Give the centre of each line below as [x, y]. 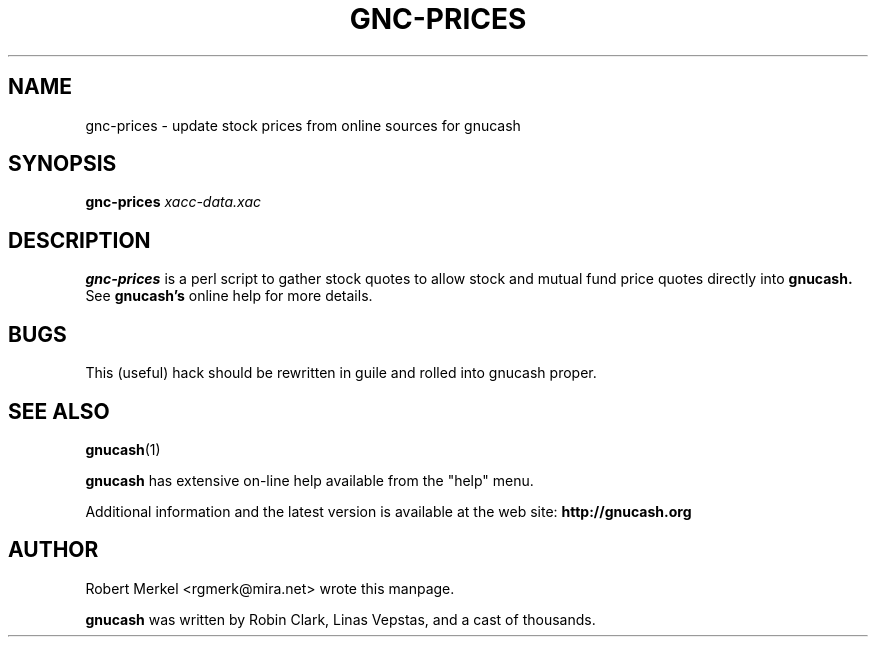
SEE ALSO [59, 411]
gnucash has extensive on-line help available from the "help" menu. [309, 480]
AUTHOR [53, 550]
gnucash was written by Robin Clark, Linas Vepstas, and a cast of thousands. [340, 619]
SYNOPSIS [62, 164]
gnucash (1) [123, 449]
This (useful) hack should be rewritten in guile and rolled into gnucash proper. [341, 373]
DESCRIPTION [79, 240]
